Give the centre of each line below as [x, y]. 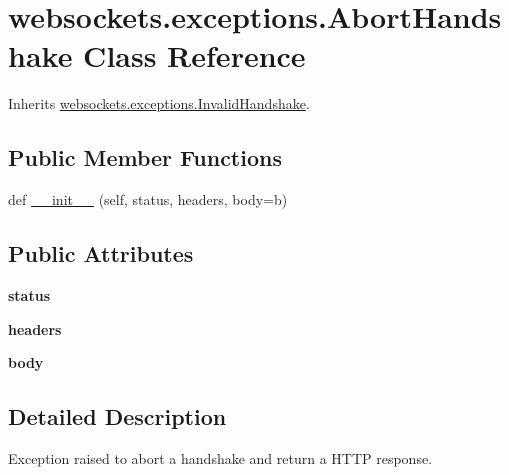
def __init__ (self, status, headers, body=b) [148, 199]
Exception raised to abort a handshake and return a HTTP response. [220, 457]
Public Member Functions [145, 157]
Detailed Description [117, 416]
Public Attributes [101, 253]
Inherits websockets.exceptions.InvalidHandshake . [159, 103]
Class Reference [194, 55]
